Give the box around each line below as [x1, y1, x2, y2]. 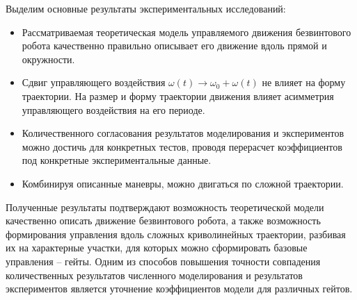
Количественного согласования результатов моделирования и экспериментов [22, 126, 344, 140]
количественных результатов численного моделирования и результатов [6, 267, 303, 282]
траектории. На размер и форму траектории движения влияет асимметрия [22, 88, 334, 103]
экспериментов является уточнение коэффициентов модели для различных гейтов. [6, 281, 353, 296]
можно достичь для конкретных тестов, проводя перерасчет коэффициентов [22, 139, 342, 153]
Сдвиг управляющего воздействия [22, 75, 166, 90]
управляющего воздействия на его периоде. [22, 102, 205, 117]
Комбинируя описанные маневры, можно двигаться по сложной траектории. [22, 176, 344, 190]
